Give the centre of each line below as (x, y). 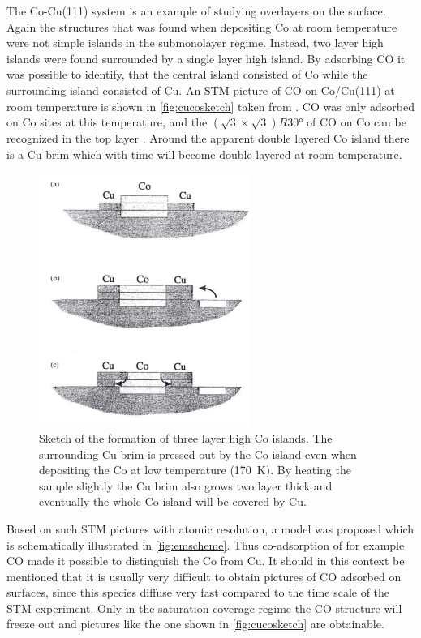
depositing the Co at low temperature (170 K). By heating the (195, 470)
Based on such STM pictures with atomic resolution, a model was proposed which (210, 528)
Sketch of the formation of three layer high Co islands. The (186, 437)
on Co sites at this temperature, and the (107, 122)
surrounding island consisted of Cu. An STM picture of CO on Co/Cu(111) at (201, 90)
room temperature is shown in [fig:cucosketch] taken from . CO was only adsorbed (211, 106)
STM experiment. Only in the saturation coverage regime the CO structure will (204, 608)
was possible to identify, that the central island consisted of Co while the (187, 74)
